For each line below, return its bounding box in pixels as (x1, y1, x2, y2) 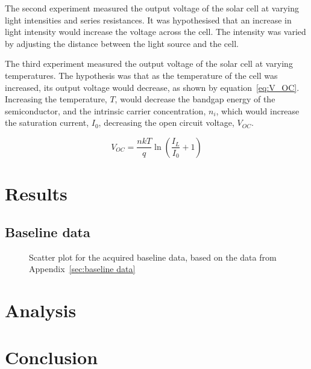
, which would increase (216, 104, 300, 117)
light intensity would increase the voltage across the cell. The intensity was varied (5, 25, 306, 38)
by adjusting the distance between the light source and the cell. (5, 37, 239, 49)
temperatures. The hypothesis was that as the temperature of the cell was (5, 69, 278, 81)
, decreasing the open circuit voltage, (98, 116, 234, 129)
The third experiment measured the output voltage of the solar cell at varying (5, 57, 293, 70)
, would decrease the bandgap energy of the (115, 93, 275, 105)
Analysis (5, 297, 77, 322)
